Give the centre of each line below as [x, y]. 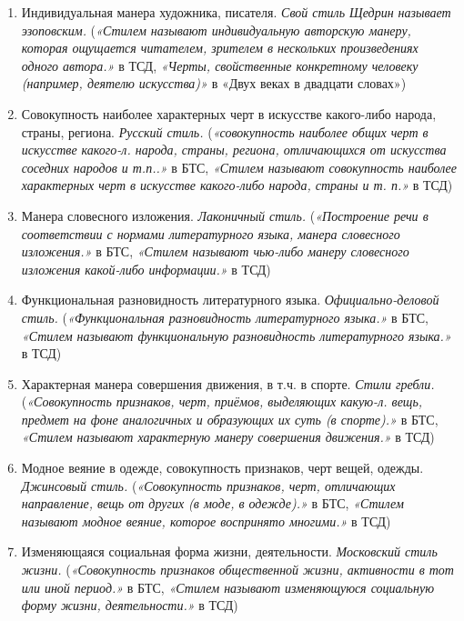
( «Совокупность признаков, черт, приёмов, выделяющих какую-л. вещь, [222, 401]
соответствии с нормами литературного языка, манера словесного [211, 233]
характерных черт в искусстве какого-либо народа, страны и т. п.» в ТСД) [237, 185]
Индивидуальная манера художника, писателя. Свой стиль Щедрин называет [236, 12]
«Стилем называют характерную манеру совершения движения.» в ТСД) [228, 437]
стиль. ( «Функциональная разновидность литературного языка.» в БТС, [225, 317]
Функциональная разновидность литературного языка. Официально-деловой [230, 300]
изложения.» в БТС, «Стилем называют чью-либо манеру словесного [215, 251]
